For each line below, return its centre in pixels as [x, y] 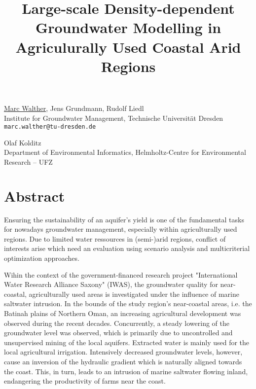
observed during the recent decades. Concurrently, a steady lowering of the [117, 323]
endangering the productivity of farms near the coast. [85, 381]
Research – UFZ [28, 161]
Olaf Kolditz [23, 142]
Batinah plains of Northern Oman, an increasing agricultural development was [123, 313]
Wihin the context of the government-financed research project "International [121, 274]
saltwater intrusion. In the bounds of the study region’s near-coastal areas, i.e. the [128, 303]
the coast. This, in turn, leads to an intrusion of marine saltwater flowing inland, [126, 371]
